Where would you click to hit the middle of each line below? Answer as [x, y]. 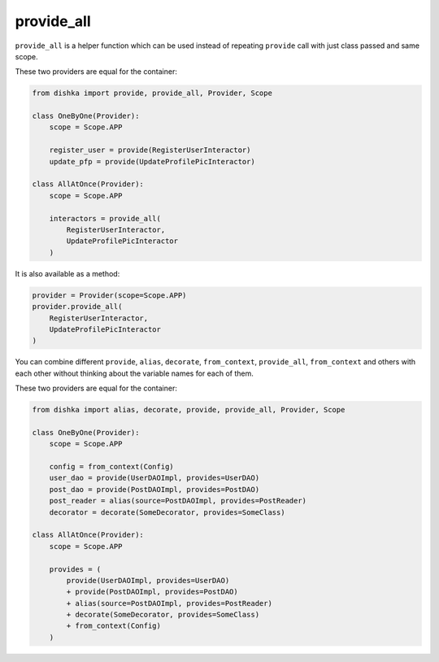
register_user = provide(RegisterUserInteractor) [150, 150]
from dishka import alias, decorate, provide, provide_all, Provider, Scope [189, 410]
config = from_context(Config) [111, 467]
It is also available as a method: [67, 273]
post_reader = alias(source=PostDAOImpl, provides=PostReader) [178, 501]
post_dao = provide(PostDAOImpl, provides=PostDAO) [154, 489]
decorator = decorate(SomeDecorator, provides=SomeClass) [167, 512]
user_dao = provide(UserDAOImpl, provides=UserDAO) [154, 478]
